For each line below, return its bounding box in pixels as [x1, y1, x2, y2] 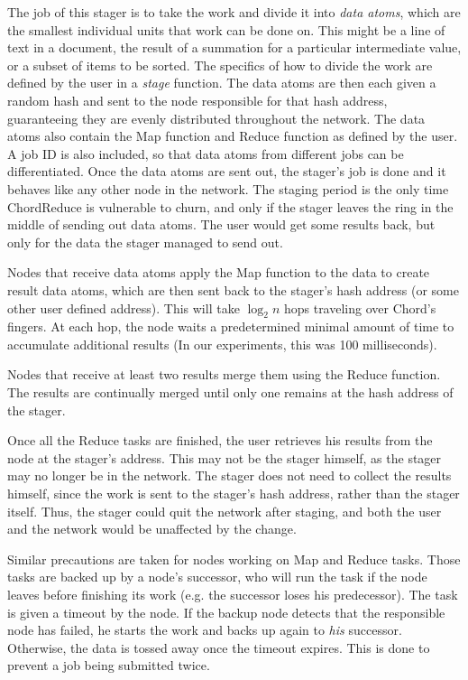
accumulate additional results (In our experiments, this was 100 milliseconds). [7, 334, 437, 353]
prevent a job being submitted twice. [7, 656, 210, 675]
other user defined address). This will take [7, 298, 240, 317]
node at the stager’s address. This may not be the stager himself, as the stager [7, 448, 442, 467]
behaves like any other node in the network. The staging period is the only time [7, 179, 449, 198]
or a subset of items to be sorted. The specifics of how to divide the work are [7, 55, 433, 74]
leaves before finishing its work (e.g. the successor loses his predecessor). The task [7, 585, 458, 604]
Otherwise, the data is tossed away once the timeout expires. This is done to [7, 638, 430, 657]
